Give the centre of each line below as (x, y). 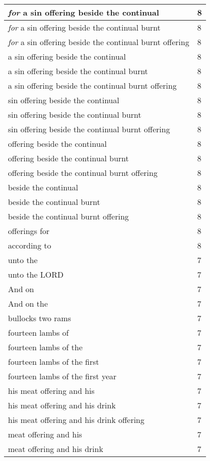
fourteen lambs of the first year (62, 376)
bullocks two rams (39, 318)
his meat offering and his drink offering (76, 420)
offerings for (29, 231)
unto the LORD (36, 274)
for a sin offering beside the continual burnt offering (99, 42)
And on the (28, 303)
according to (30, 245)
